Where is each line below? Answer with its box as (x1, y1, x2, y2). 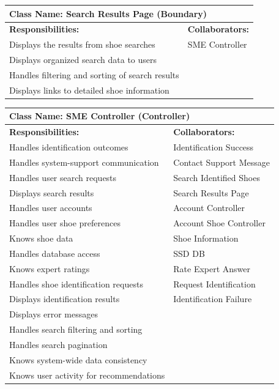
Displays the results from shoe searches (9, 38, 155, 51)
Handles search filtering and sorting (9, 323, 143, 336)
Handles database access (9, 246, 100, 259)
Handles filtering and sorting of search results (9, 68, 179, 81)
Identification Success (173, 141, 254, 153)
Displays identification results (9, 292, 120, 305)
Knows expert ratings (9, 262, 90, 275)
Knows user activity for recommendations (9, 368, 165, 381)
